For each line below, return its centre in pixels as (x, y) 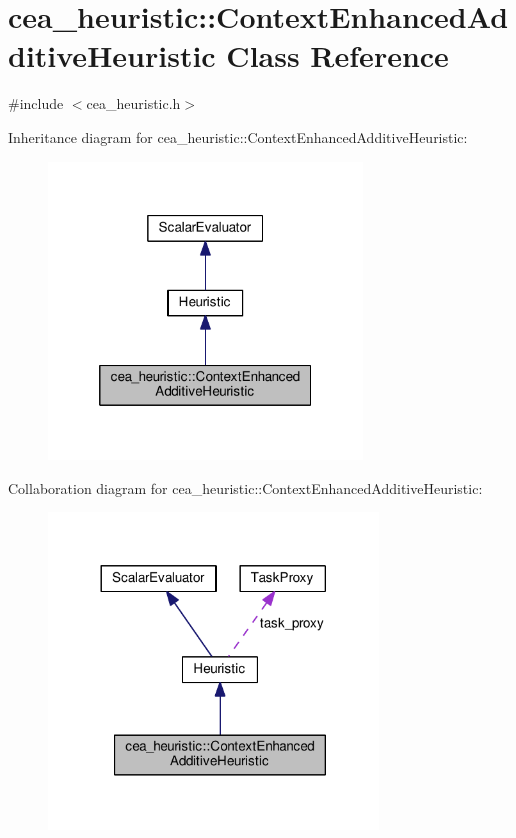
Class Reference (337, 55)
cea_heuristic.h (133, 103)
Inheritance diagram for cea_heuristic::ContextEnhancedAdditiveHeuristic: (238, 136)
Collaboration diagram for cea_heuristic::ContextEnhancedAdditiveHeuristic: (245, 487)
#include (36, 103)
